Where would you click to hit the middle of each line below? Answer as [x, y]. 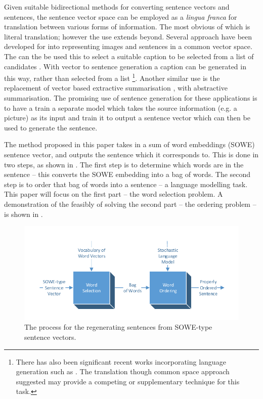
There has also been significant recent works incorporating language [121, 361]
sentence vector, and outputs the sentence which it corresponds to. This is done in [131, 154]
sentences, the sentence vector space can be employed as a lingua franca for [121, 16]
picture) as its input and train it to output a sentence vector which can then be [127, 118]
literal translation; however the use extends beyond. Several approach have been [128, 36]
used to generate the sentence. [51, 127]
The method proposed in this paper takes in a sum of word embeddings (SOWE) [129, 144]
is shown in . [24, 214]
